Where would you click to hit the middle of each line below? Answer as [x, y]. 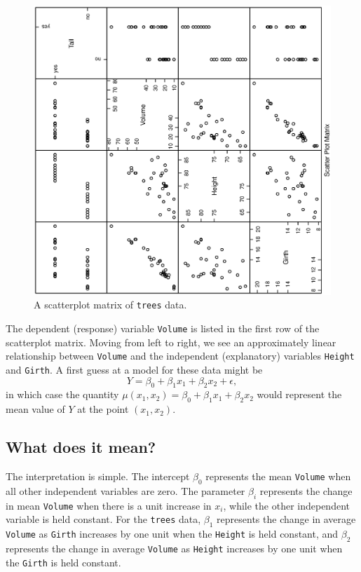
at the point [103, 409]
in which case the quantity [62, 394]
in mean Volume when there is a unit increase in [109, 505]
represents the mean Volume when [278, 476]
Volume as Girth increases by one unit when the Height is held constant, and [172, 534]
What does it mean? [81, 447]
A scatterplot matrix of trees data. [110, 305]
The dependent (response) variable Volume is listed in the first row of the [163, 328]
